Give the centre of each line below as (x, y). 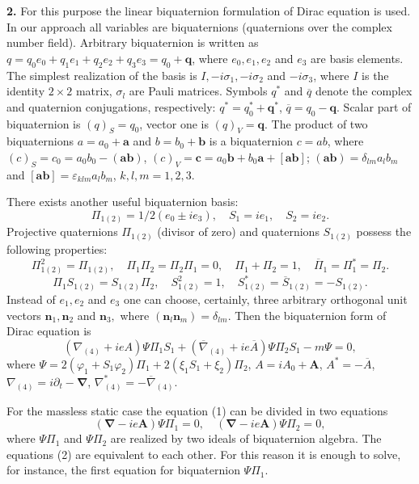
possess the (384, 231)
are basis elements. (357, 58)
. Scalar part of (374, 106)
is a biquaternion (251, 141)
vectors (24, 315)
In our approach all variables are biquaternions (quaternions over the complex (199, 26)
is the (375, 75)
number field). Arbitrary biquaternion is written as (133, 42)
